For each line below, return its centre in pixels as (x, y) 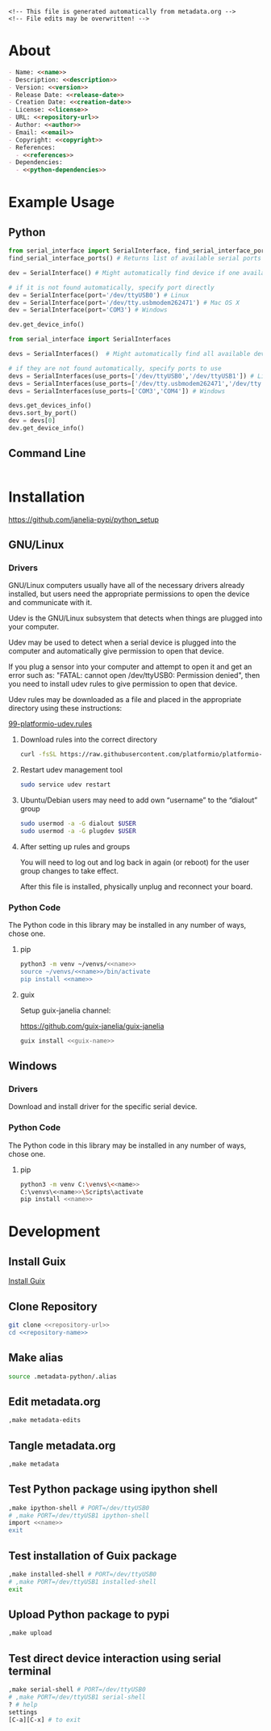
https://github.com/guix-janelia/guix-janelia (92, 1026)
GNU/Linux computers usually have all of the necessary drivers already (127, 586)
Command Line (47, 453)
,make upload (30, 1633)
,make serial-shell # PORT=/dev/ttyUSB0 (77, 1690)
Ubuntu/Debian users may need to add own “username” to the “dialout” (139, 800)
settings (23, 1712)
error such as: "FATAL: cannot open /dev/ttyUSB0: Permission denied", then (134, 675)
